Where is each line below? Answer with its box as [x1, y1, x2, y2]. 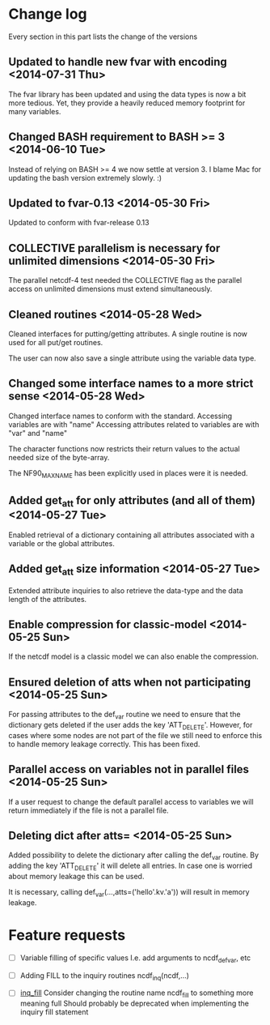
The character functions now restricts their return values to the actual [8, 443, 240, 454]
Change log [8, 5, 87, 23]
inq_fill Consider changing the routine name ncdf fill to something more [19, 988, 254, 1000]
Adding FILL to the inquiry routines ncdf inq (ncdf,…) [19, 970, 190, 982]
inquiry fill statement [19, 1007, 89, 1017]
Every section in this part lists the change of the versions [8, 32, 198, 41]
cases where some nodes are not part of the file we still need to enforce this [8, 730, 263, 740]
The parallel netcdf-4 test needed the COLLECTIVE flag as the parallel [8, 275, 243, 285]
